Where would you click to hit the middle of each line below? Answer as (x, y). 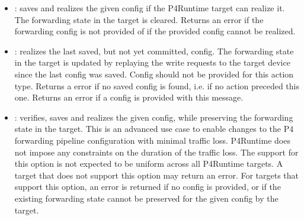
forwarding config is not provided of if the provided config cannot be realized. (155, 31)
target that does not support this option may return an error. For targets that (157, 175)
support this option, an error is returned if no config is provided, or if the (148, 187)
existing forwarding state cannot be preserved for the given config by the (146, 198)
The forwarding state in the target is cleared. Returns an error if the (139, 19)
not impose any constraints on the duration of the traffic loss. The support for (156, 152)
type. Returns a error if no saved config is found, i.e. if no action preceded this (157, 85)
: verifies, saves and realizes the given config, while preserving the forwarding (154, 117)
